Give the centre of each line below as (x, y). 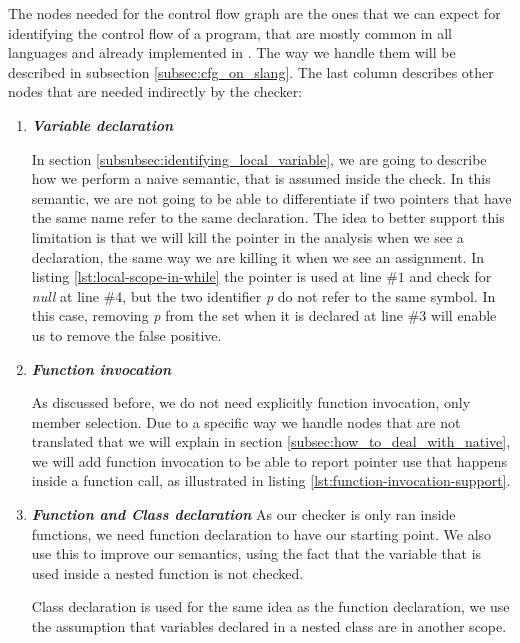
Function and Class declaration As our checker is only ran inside (243, 514)
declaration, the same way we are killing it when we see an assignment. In (257, 256)
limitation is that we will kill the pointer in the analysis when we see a (247, 236)
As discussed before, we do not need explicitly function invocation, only (251, 402)
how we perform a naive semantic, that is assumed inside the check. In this (261, 178)
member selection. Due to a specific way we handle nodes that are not (246, 421)
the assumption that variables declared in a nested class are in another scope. (269, 626)
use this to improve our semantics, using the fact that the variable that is (256, 553)
